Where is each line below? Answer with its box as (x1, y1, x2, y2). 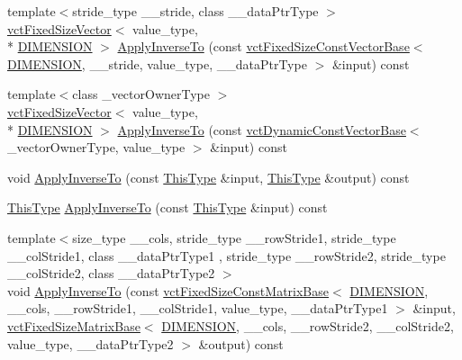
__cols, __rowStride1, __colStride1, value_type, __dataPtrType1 (7, 299, 388, 318)
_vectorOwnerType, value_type (7, 138, 186, 157)
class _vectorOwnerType (72, 85, 210, 103)
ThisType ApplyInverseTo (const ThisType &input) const (7, 198, 328, 217)
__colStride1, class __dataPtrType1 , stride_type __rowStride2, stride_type (7, 246, 446, 265)
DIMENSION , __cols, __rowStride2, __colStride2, (161, 316, 454, 335)
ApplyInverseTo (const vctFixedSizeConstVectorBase (117, 37, 410, 56)
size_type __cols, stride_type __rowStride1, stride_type (72, 228, 396, 247)
